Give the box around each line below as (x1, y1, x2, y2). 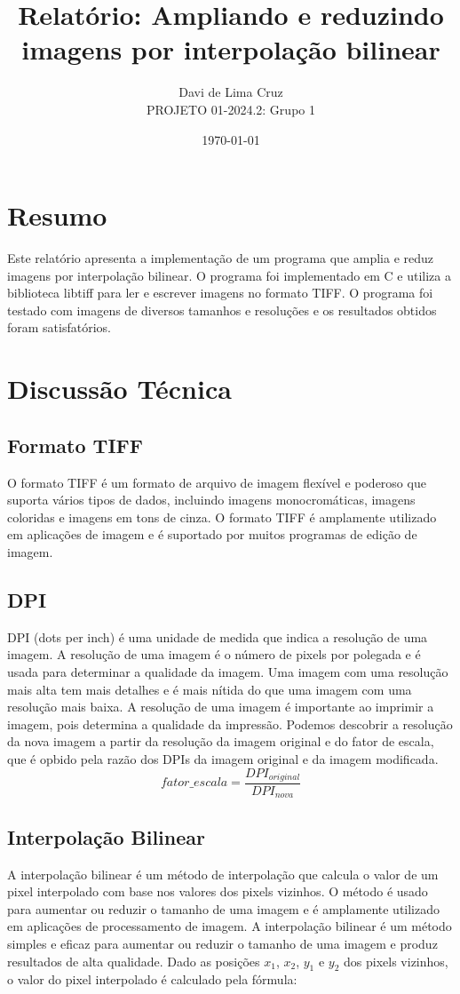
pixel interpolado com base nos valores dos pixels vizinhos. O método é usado (7, 882, 428, 901)
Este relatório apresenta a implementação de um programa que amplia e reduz (7, 249, 434, 267)
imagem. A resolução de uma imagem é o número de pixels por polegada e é (7, 645, 421, 664)
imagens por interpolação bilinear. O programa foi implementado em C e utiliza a (7, 266, 451, 284)
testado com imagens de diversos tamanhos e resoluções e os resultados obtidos (7, 300, 437, 319)
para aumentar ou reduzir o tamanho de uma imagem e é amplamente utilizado (7, 899, 440, 918)
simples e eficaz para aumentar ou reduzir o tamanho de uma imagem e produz (7, 934, 438, 953)
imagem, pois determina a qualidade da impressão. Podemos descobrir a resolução (7, 714, 453, 733)
